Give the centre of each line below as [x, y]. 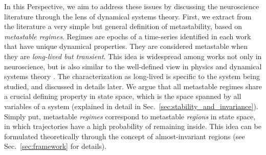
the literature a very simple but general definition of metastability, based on [123, 26]
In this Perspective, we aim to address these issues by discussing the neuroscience [132, 6]
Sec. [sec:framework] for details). [56, 146]
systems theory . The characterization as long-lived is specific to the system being [132, 76]
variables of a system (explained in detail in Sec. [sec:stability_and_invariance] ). [131, 106]
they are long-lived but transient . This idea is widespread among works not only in [133, 56]
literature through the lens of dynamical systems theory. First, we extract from [128, 16]
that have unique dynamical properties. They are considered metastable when [126, 46]
